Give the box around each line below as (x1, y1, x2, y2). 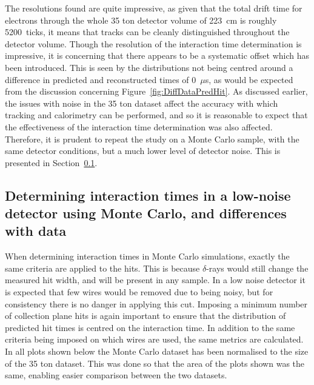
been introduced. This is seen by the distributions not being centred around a (5, 61, 293, 73)
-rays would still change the (206, 261, 309, 274)
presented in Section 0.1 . (5, 156, 98, 169)
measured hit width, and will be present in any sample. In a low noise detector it (5, 273, 306, 286)
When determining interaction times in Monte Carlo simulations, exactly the (5, 250, 290, 263)
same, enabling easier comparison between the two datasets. (5, 369, 227, 381)
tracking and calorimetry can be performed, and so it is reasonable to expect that (5, 109, 308, 121)
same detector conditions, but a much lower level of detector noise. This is (5, 144, 281, 157)
